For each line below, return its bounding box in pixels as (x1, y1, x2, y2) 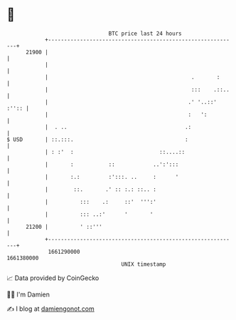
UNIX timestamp (121, 260, 166, 268)
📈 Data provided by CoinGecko (6, 274, 100, 282)
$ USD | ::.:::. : (6, 135, 189, 143)
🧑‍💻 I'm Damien (6, 290, 50, 299)
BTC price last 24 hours (108, 30, 182, 37)
